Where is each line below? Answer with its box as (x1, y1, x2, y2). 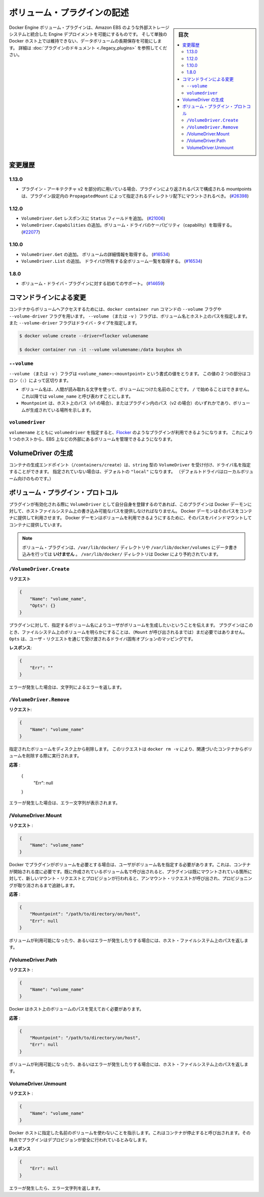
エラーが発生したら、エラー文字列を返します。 (9, 1185, 103, 1191)
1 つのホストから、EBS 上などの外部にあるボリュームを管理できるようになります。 (9, 436, 176, 442)
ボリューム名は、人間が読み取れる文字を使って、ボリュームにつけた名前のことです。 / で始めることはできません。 (21, 387, 252, 392)
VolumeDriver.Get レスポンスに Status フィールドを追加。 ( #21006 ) (21, 215, 166, 221)
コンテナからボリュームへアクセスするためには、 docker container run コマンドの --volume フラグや (9, 306, 222, 312)
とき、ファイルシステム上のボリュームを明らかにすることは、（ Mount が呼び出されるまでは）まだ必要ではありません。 (9, 629, 248, 635)
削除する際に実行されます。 (26, 753, 82, 759)
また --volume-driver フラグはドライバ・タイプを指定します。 (9, 320, 140, 326)
